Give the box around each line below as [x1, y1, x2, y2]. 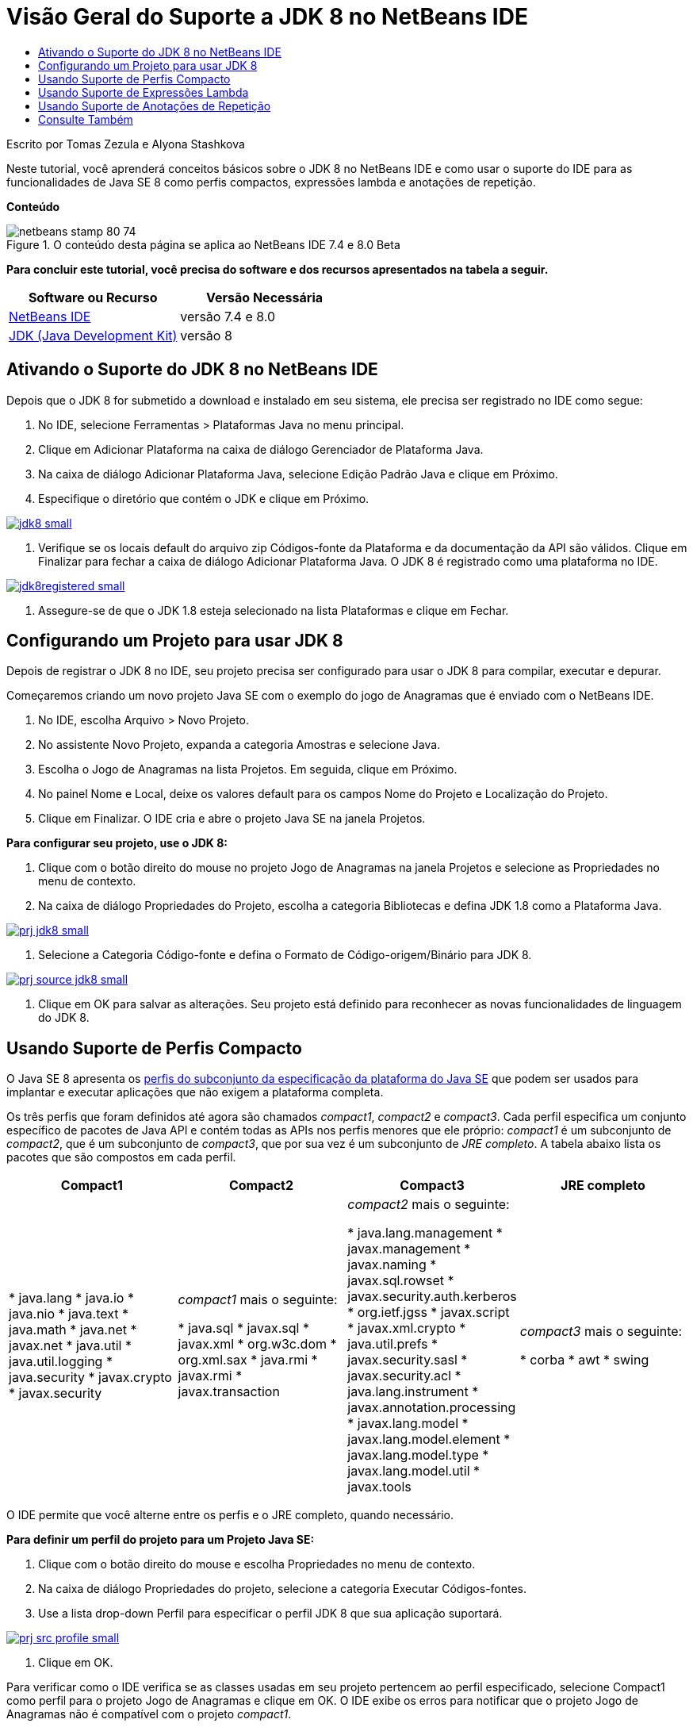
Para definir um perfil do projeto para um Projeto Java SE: [6, 1533, 315, 1547]
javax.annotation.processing [347, 1399, 516, 1416]
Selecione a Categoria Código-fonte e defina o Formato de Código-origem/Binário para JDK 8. [38, 948, 532, 962]
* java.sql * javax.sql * [178, 1320, 309, 1337]
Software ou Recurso [28, 289, 158, 305]
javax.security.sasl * [347, 1352, 468, 1368]
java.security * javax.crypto [9, 1369, 172, 1386]
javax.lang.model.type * [347, 1447, 489, 1464]
